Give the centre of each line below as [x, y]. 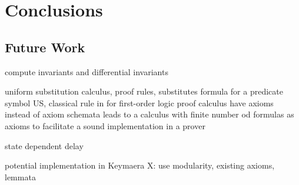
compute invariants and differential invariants [87, 71]
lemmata [20, 176]
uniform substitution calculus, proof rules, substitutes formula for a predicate [144, 91]
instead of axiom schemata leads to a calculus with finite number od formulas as [149, 114]
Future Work [45, 47]
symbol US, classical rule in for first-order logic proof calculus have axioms [139, 102]
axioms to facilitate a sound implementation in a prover [105, 125]
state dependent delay [44, 145]
